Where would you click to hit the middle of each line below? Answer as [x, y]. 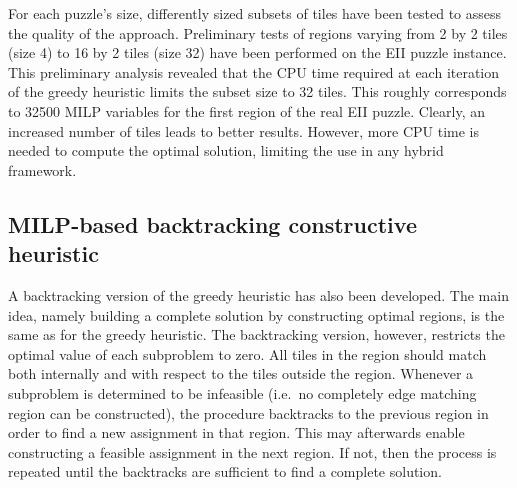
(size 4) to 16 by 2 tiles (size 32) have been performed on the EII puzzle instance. [257, 52]
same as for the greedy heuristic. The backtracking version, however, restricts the [256, 334]
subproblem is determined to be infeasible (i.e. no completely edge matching [242, 392]
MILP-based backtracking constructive [212, 223]
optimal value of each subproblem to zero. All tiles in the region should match [247, 353]
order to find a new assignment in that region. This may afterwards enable [236, 432]
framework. [42, 169]
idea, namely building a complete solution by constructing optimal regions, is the [256, 314]
